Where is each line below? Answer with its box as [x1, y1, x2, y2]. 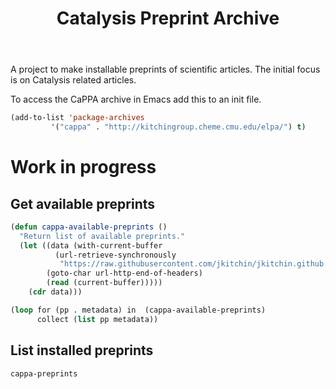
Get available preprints [10, 195, 156, 212]
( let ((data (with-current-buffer [19, 240, 163, 251]
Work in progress [10, 156, 157, 179]
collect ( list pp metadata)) [36, 314, 159, 324]
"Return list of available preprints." [19, 231, 186, 241]
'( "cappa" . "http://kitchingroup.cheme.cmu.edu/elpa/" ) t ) [50, 122, 307, 132]
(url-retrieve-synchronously [54, 250, 177, 260]
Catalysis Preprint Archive [56, 7, 280, 30]
